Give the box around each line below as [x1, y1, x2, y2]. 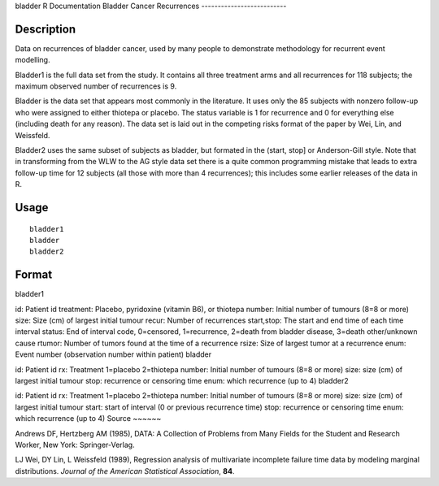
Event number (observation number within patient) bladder [15, 349, 211, 359]
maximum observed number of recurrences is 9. [15, 81, 177, 91]
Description [15, 22, 76, 36]
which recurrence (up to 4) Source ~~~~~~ [15, 414, 162, 423]
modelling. [15, 55, 50, 65]
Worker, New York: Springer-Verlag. [15, 440, 135, 449]
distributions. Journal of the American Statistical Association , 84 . [15, 466, 235, 475]
